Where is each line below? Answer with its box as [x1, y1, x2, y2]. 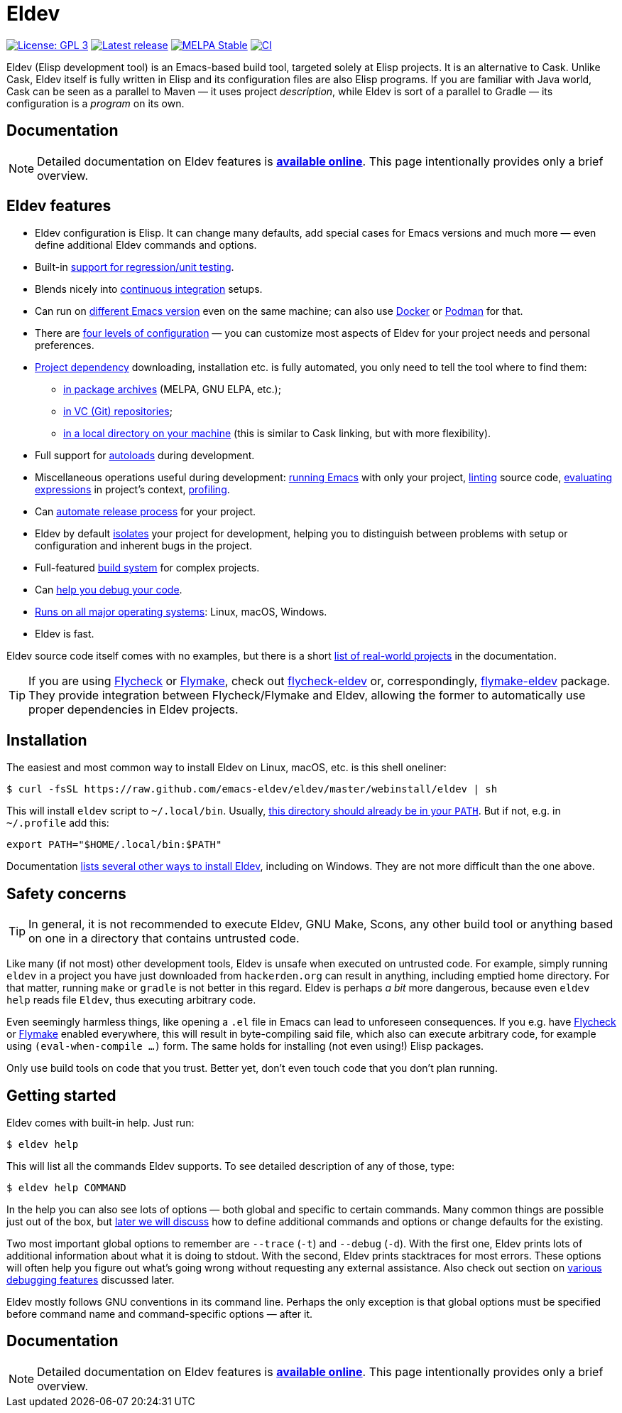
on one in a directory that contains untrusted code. [28, 931, 300, 946]
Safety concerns [6, 884, 126, 903]
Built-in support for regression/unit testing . [35, 261, 234, 274]
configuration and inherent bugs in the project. [35, 539, 253, 552]
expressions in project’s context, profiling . [35, 483, 230, 496]
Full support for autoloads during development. [35, 449, 255, 462]
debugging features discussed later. [6, 1273, 175, 1286]
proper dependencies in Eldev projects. [28, 702, 239, 717]
